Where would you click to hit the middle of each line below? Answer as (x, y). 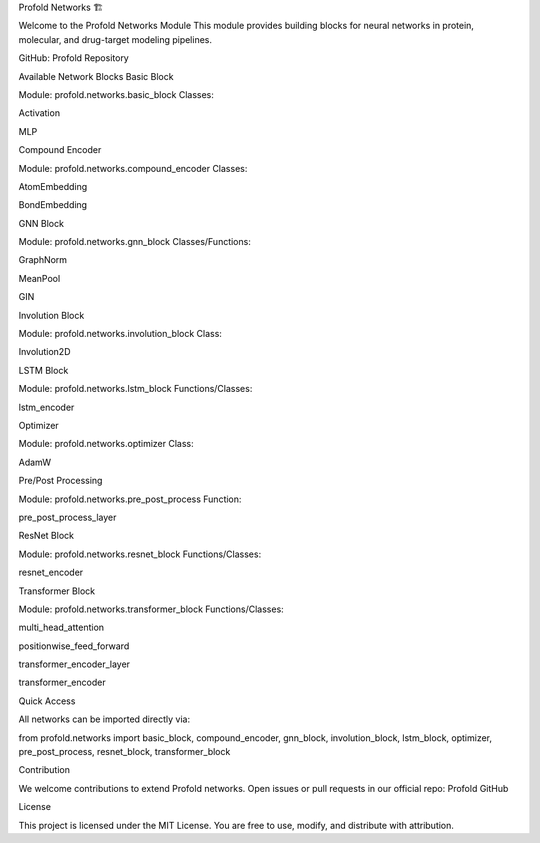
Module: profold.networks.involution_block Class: (120, 334)
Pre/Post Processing (60, 481)
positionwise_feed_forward (74, 646)
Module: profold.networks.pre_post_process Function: (130, 499)
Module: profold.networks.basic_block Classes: (116, 94)
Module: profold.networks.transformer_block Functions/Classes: (151, 609)
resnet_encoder (51, 572)
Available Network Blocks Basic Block (96, 76)
